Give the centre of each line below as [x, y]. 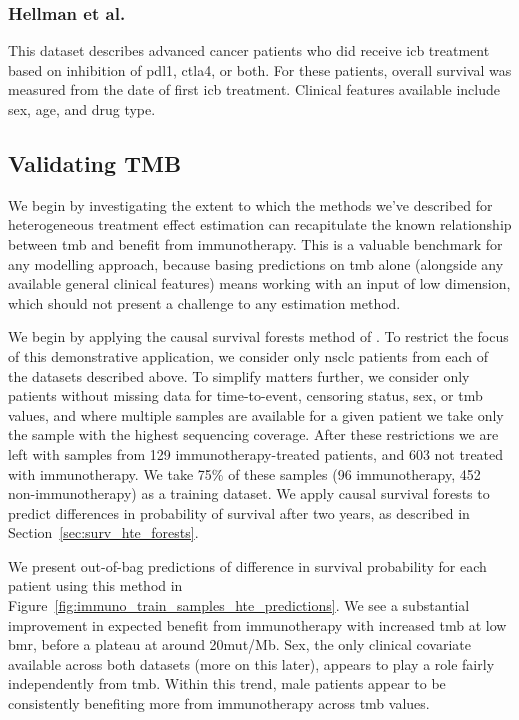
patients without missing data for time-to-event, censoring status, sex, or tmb [245, 395]
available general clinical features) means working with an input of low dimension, [259, 283]
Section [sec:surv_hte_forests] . [103, 532]
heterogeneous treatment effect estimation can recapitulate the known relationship [260, 224]
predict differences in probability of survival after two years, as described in [239, 512]
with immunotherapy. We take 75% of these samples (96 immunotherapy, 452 [244, 473]
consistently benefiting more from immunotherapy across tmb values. [219, 703]
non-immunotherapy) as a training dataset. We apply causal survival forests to [249, 493]
